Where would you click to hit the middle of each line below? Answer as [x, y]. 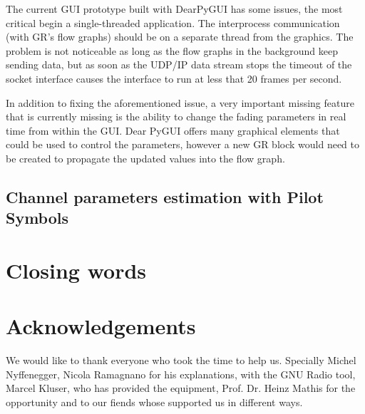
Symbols [37, 218]
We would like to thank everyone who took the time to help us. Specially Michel [181, 360]
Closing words [76, 270]
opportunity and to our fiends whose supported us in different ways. [154, 402]
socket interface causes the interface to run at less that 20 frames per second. [174, 78]
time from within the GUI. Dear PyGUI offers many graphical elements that [173, 130]
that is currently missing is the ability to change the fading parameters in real [176, 117]
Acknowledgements [101, 326]
